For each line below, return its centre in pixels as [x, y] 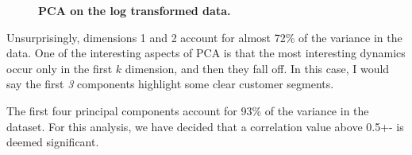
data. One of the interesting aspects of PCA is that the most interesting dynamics [206, 53]
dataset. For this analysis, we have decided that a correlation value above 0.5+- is [205, 126]
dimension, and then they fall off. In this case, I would [257, 68]
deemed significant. [53, 142]
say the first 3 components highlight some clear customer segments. [170, 84]
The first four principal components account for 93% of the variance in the [188, 110]
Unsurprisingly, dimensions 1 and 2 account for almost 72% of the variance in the [204, 37]
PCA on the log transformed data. [135, 10]
